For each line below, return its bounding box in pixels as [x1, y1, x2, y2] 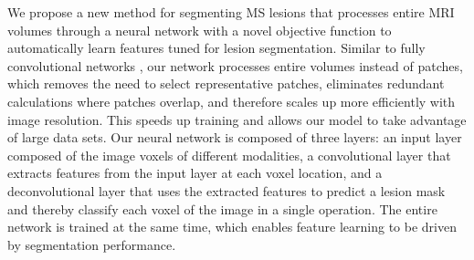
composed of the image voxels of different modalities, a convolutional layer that [7, 145, 451, 164]
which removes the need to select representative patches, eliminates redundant [7, 74, 445, 93]
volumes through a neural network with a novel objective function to [7, 20, 392, 39]
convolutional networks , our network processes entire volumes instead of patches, [7, 56, 463, 75]
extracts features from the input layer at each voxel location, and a [7, 163, 383, 182]
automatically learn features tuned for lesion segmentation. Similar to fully [7, 38, 426, 57]
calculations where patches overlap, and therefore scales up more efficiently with [7, 91, 456, 110]
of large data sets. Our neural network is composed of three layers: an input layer [7, 128, 462, 147]
